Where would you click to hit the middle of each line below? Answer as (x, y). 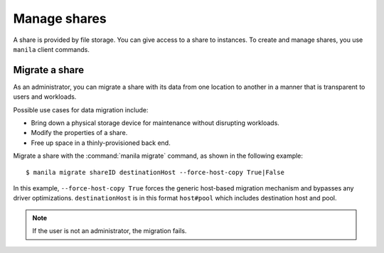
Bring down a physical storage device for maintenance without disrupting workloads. (155, 123)
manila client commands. (52, 49)
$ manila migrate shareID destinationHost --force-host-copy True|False (155, 172)
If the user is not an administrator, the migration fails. (110, 231)
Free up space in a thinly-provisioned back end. (101, 143)
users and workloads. (45, 97)
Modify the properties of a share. (79, 133)
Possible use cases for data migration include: (81, 109)
